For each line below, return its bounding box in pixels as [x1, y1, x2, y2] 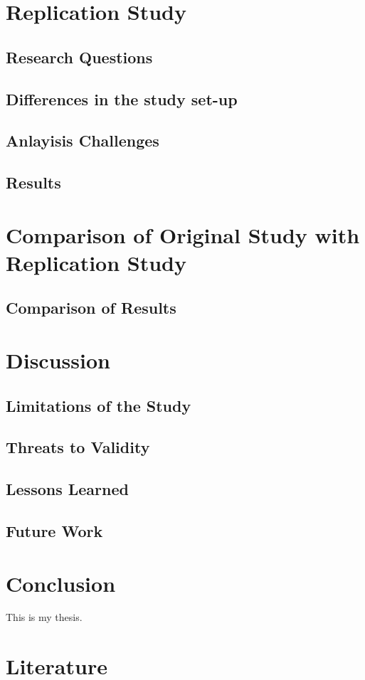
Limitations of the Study [6, 394, 191, 416]
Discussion [6, 346, 110, 375]
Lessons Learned [6, 478, 129, 500]
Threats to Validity [6, 436, 150, 458]
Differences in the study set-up [6, 87, 238, 110]
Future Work [6, 519, 103, 541]
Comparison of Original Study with [6, 220, 360, 249]
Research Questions [6, 46, 153, 68]
